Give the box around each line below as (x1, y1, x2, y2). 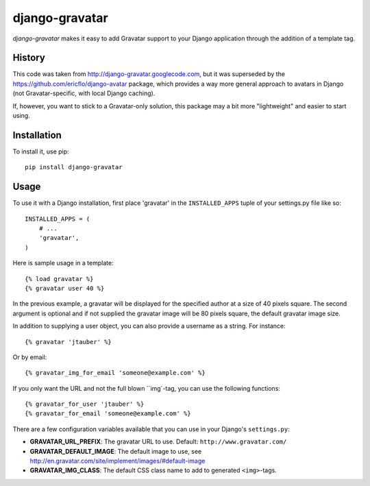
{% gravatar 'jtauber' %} (25, 338, 112, 345)
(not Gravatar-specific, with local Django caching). (12, 89, 156, 97)
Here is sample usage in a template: (12, 259, 114, 267)
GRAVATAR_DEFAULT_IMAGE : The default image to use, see (29, 447, 202, 455)
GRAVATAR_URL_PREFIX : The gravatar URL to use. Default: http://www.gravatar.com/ (29, 437, 287, 446)
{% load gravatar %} (25, 275, 94, 282)
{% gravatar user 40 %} (25, 284, 105, 292)
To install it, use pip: (12, 147, 69, 156)
